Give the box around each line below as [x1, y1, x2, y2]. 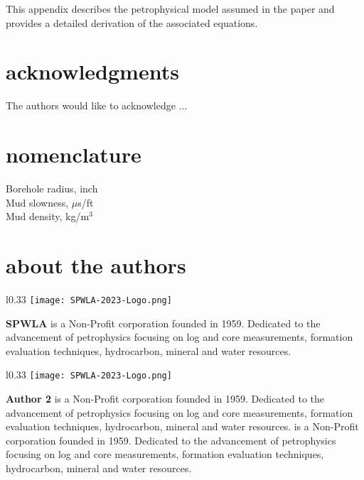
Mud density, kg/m [6, 209, 90, 224]
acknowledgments [6, 57, 179, 86]
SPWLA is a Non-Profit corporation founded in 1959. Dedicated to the [6, 315, 321, 330]
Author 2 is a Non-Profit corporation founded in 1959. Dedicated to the [6, 391, 325, 406]
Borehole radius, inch [6, 181, 98, 196]
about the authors [6, 251, 186, 279]
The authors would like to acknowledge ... [6, 98, 188, 113]
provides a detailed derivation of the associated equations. [6, 15, 258, 30]
